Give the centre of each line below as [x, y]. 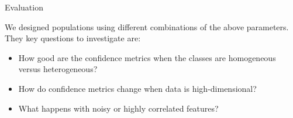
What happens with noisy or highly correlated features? [118, 108]
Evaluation [24, 7]
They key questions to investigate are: [73, 38]
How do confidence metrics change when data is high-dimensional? [137, 88]
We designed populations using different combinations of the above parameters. [147, 26]
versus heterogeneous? [58, 69]
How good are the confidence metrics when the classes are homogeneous [147, 57]
